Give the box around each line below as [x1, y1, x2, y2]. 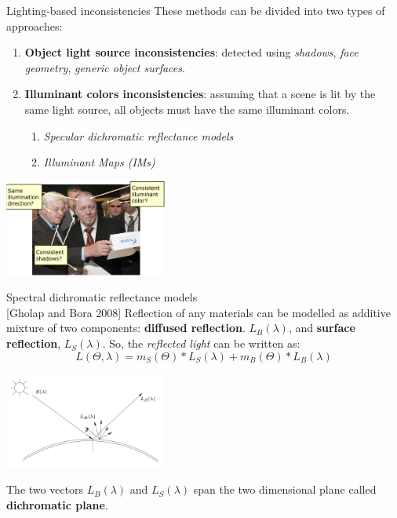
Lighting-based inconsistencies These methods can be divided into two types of [6, 2, 385, 18]
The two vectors [6, 481, 84, 498]
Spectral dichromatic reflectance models [6, 289, 198, 305]
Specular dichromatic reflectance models [43, 127, 234, 144]
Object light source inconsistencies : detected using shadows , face [24, 44, 359, 60]
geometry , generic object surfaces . [24, 59, 185, 75]
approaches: [6, 17, 63, 34]
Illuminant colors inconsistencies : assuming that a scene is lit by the [24, 86, 376, 102]
